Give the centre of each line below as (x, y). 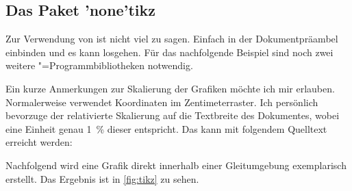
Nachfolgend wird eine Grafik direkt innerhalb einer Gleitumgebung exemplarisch (176, 165)
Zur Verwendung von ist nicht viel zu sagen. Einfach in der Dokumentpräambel (172, 39)
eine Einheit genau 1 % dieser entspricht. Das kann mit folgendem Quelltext (166, 128)
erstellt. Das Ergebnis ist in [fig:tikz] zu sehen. (102, 178)
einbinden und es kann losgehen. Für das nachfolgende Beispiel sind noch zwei (169, 52)
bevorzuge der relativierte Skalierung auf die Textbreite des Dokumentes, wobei (173, 115)
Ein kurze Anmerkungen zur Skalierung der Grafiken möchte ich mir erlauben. (170, 88)
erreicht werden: (39, 142)
